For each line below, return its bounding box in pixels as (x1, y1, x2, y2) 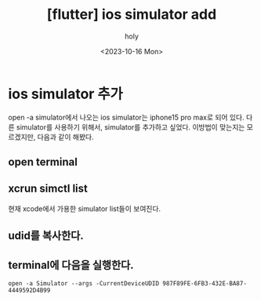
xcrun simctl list (8, 182, 89, 196)
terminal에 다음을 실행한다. (8, 258, 135, 272)
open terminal (8, 156, 78, 169)
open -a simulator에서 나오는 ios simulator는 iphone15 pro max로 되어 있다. (8, 112, 245, 122)
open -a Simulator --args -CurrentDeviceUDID (8, 280, 159, 288)
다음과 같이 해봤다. (37, 132, 94, 141)
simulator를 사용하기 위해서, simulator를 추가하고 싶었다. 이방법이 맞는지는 (16, 122, 245, 131)
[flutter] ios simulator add (46, 6, 217, 24)
